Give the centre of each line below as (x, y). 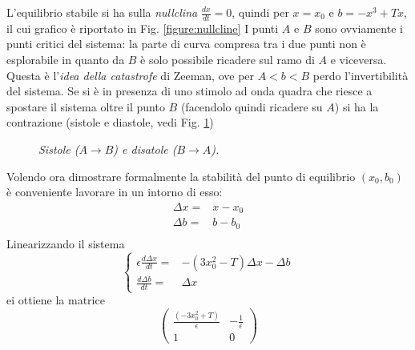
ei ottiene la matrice (56, 300)
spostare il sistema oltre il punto (86, 106)
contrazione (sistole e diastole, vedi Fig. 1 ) (110, 122)
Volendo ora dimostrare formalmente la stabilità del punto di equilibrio (181, 176)
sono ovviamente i (359, 28)
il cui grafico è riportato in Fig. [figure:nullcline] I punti (143, 28)
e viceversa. (359, 60)
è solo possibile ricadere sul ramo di (228, 60)
